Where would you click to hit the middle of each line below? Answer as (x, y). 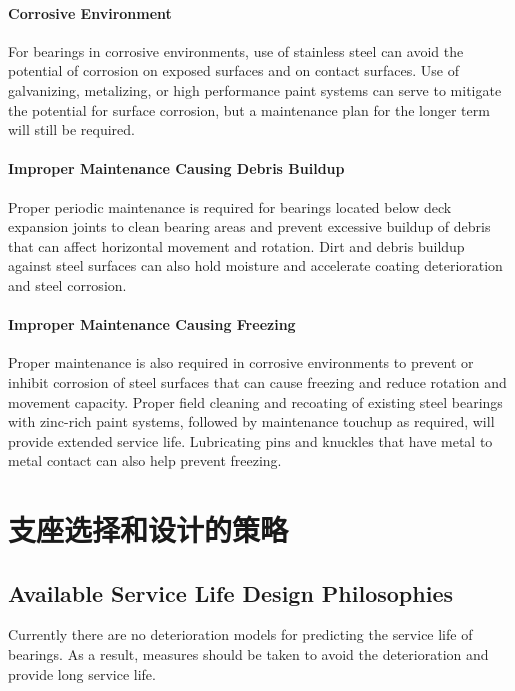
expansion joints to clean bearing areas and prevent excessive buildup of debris (249, 226)
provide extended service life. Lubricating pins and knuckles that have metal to (250, 440)
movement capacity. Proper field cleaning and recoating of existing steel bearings (255, 401)
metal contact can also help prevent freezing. (145, 460)
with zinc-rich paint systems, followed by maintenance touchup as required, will (251, 421)
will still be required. (71, 129)
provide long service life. (82, 673)
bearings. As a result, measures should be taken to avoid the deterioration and (248, 654)
